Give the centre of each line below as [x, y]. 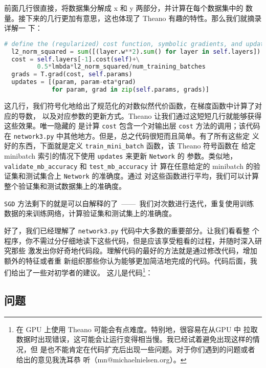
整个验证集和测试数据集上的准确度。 [65, 186]
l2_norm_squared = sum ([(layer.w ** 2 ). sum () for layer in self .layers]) [136, 51]
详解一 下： [23, 28]
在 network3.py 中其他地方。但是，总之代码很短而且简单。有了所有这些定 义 [132, 135]
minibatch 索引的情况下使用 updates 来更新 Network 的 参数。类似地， [121, 156]
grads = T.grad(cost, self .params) [72, 74]
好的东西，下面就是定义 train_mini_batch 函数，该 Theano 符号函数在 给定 [130, 146]
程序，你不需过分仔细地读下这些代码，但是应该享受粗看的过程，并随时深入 [129, 240]
